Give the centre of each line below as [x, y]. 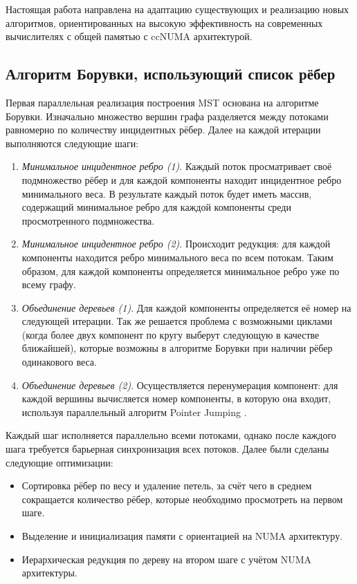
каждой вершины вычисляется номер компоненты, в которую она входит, [176, 398]
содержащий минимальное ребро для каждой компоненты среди [156, 207]
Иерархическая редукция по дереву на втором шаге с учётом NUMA [166, 559]
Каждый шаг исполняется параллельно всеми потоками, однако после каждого [171, 435]
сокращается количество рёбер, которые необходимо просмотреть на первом [182, 499]
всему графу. [49, 284]
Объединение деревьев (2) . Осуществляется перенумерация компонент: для [180, 385]
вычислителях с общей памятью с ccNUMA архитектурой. [129, 36]
